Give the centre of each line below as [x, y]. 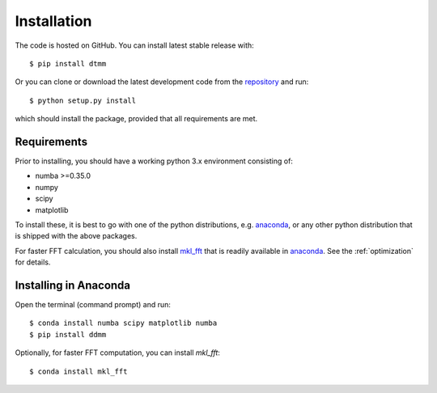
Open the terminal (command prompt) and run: [93, 305]
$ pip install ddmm [68, 334]
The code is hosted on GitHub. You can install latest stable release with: [134, 45]
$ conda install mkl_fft [78, 371]
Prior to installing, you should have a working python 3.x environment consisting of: [154, 161]
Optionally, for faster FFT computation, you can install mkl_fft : [117, 353]
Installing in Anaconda [73, 285]
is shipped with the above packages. [76, 236]
